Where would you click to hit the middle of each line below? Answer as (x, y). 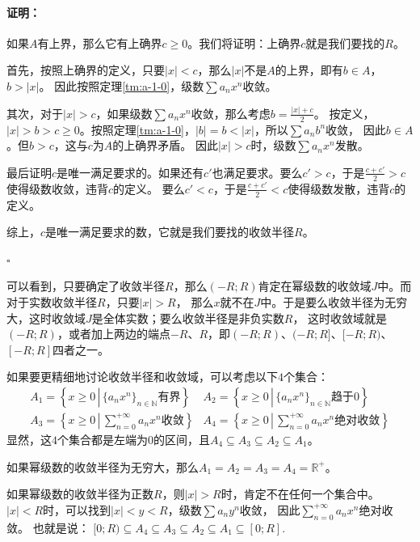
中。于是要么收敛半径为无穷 (334, 301)
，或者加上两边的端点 (113, 334)
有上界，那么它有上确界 (100, 42)
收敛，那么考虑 (231, 113)
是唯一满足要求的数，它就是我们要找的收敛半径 (170, 232)
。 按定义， (344, 113)
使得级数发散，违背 (339, 188)
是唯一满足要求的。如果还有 (130, 172)
